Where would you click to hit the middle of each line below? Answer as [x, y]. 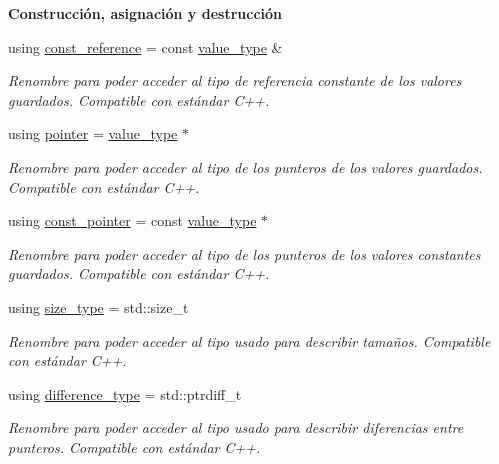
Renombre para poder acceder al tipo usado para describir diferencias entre [236, 427]
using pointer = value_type [93, 133]
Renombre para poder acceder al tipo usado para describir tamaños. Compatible [249, 340]
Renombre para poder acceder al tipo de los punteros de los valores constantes [244, 253]
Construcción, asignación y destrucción [145, 13]
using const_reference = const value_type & [145, 46]
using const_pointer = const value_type [132, 220]
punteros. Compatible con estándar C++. [134, 446]
